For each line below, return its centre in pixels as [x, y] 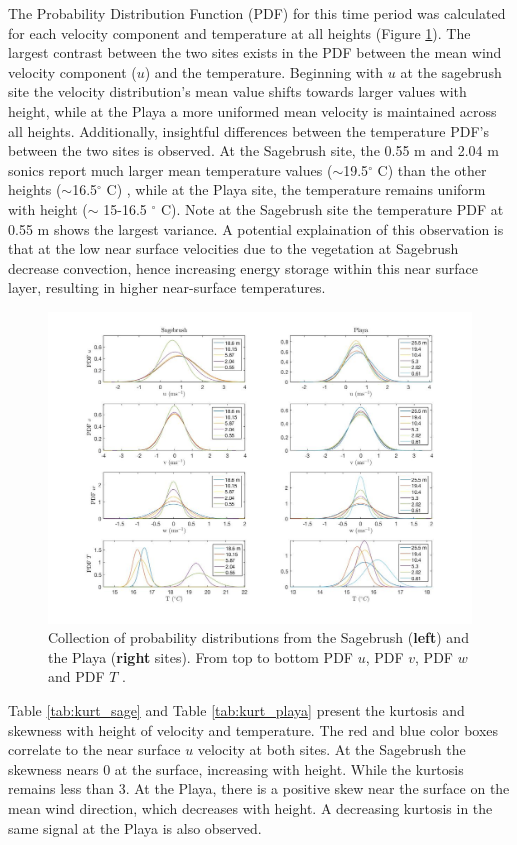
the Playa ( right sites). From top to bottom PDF [200, 656]
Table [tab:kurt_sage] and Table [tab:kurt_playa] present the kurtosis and [236, 710]
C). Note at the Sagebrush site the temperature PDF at [332, 208]
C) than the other [432, 169]
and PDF [76, 676]
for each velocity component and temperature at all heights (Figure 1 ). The [239, 32]
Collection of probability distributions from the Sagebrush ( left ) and [258, 637]
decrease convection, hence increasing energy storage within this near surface [243, 267]
